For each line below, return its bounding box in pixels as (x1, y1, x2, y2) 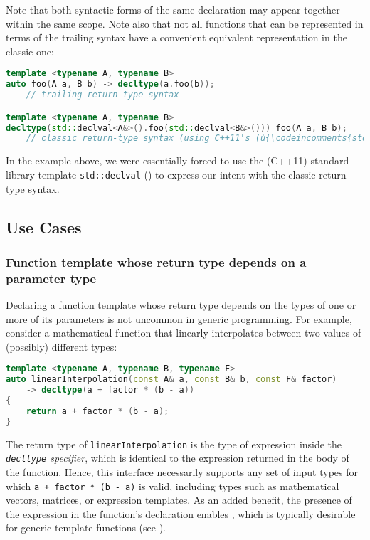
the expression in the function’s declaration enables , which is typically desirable (6, 506, 356, 521)
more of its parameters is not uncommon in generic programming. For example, (6, 311, 352, 326)
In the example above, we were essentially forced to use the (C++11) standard (6, 153, 349, 168)
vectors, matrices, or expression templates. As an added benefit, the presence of (6, 492, 352, 507)
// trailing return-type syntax (26, 90, 179, 100)
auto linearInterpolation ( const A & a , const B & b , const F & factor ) (6, 374, 337, 385)
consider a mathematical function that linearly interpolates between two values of (6, 325, 361, 340)
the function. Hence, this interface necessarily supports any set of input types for (6, 464, 358, 479)
